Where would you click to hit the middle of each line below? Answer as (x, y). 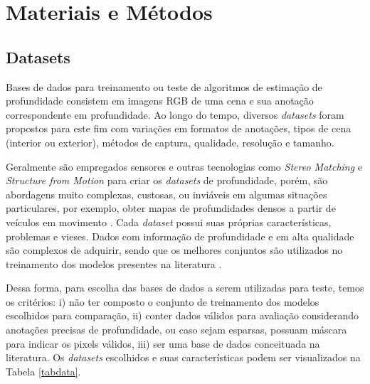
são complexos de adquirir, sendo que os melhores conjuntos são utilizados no (174, 250)
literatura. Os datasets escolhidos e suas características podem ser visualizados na (183, 357)
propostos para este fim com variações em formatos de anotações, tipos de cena (179, 128)
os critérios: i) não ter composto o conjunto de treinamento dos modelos (163, 301)
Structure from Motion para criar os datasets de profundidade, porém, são (167, 180)
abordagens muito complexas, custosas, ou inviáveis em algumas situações (166, 194)
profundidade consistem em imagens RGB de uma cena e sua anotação (160, 101)
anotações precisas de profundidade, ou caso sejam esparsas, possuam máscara (176, 330)
